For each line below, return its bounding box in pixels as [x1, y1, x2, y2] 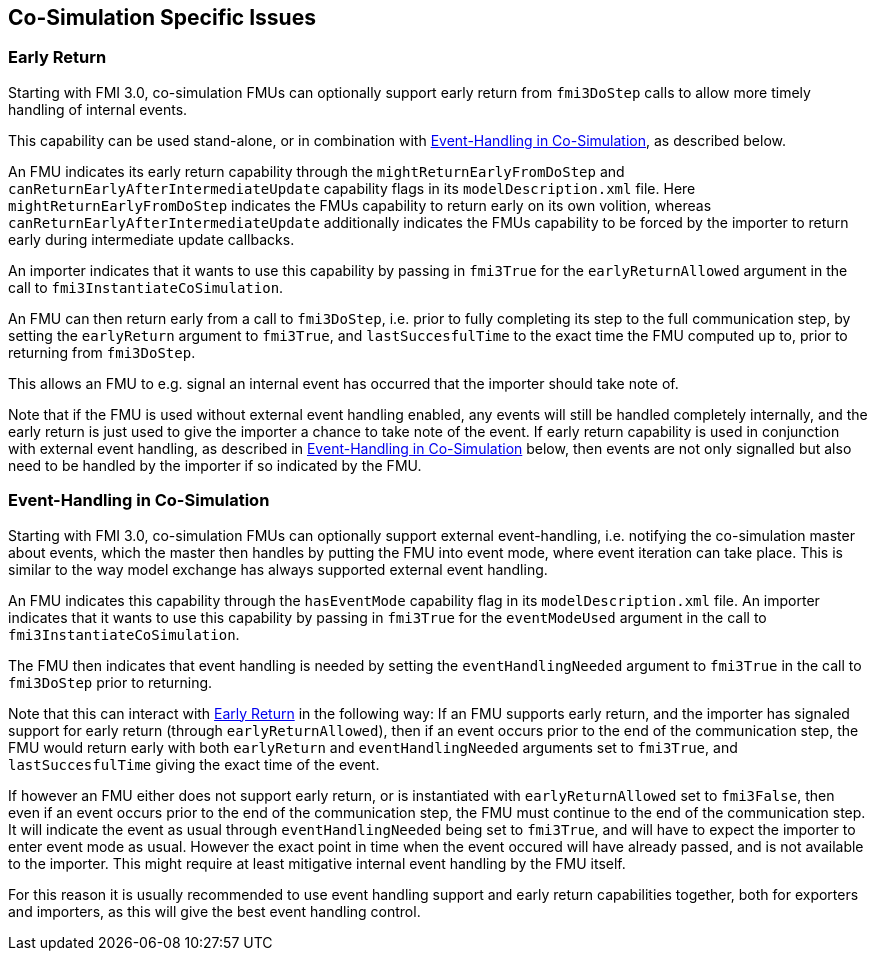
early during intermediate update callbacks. [8, 230, 295, 248]
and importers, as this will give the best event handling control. [8, 902, 421, 920]
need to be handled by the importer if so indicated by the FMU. [8, 456, 422, 474]
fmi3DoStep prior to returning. [8, 673, 213, 691]
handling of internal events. [8, 100, 188, 118]
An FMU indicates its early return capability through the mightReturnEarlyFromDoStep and [8, 162, 625, 180]
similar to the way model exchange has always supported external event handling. [8, 560, 548, 578]
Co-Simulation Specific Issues [8, 5, 316, 30]
